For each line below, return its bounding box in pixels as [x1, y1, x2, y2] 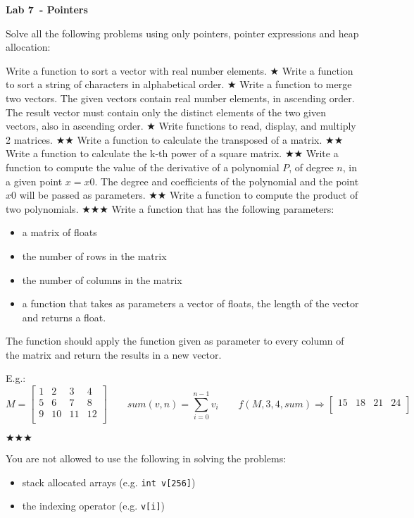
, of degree [289, 159, 334, 174]
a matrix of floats [22, 225, 97, 240]
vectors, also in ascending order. [6, 118, 144, 133]
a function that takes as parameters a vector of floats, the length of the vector [22, 296, 359, 311]
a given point [6, 173, 63, 188]
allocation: [6, 39, 51, 54]
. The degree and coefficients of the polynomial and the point [94, 173, 359, 188]
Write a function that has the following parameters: [111, 201, 334, 216]
